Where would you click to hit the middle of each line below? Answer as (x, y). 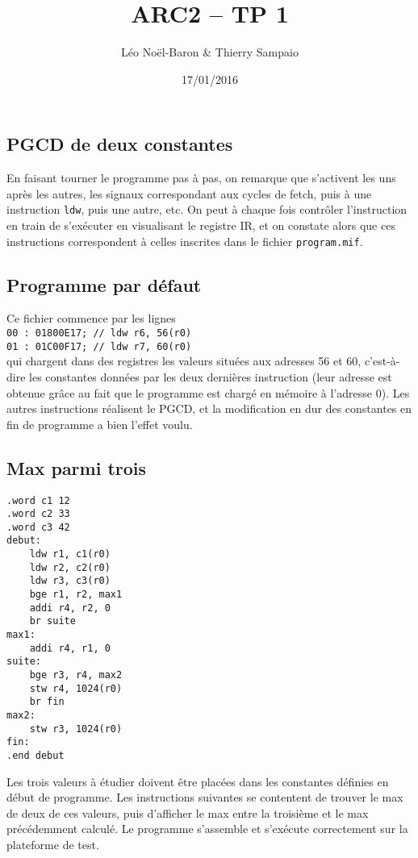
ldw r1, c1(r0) (70, 554)
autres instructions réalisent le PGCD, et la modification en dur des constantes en (209, 408)
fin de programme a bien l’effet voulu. (100, 424)
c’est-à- (382, 361)
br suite (52, 621)
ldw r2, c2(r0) (70, 567)
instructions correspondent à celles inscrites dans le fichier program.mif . (185, 241)
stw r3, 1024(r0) (76, 729)
